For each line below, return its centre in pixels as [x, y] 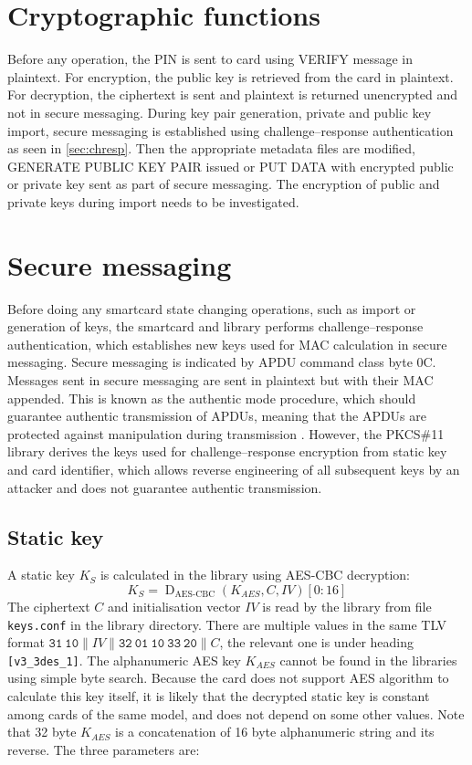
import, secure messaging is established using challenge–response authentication [231, 130]
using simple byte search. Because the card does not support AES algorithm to [228, 678]
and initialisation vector [174, 606]
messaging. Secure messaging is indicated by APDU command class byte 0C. [222, 362]
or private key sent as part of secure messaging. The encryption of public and [224, 184]
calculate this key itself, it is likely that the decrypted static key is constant [219, 696]
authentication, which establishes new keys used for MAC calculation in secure [227, 344]
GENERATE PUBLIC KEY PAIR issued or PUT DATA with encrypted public [231, 166]
